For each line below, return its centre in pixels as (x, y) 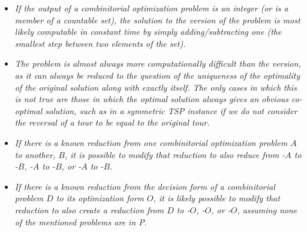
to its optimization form (100, 198)
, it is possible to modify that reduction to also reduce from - (175, 154)
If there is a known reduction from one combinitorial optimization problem (151, 142)
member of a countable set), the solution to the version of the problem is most (157, 20)
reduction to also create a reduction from (89, 209)
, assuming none (267, 209)
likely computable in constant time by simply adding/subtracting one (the (148, 32)
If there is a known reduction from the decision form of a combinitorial (145, 186)
